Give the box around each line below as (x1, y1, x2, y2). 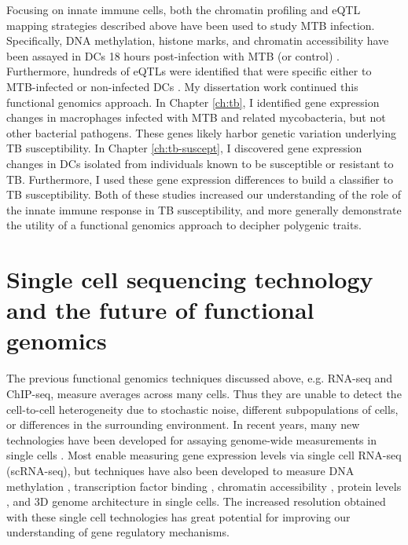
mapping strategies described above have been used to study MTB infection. (6, 16, 375, 33)
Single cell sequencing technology (6, 263, 373, 295)
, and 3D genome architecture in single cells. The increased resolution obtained (6, 493, 386, 510)
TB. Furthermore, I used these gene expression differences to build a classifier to (6, 170, 393, 187)
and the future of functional (6, 294, 314, 326)
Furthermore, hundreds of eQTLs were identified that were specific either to (6, 63, 372, 79)
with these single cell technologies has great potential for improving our (6, 508, 351, 525)
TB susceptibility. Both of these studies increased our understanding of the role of (6, 186, 401, 203)
